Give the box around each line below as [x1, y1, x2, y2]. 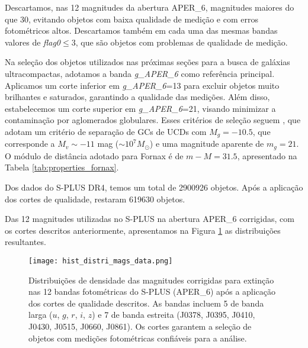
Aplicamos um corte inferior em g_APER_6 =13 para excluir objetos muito [5, 79, 280, 91]
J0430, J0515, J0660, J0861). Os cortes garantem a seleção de [28, 320, 252, 333]
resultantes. [5, 236, 46, 248]
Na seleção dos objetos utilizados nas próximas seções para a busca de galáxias [5, 56, 290, 68]
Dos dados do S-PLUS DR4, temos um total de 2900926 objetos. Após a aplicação [5, 181, 303, 194]
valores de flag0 [5, 36, 61, 48]
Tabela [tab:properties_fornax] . [5, 161, 119, 173]
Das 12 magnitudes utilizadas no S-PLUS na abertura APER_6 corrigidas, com [5, 212, 294, 225]
